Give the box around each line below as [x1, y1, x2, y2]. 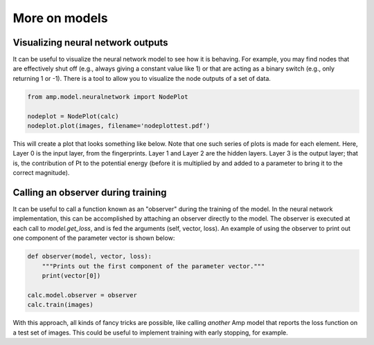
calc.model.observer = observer [27, 291, 138, 299]
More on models [12, 10, 108, 26]
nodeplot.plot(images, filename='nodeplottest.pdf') [27, 122, 211, 129]
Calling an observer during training [12, 187, 167, 198]
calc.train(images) [27, 301, 93, 309]
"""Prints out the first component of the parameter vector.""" [42, 262, 265, 270]
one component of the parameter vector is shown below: [12, 234, 175, 242]
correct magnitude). [12, 169, 70, 177]
